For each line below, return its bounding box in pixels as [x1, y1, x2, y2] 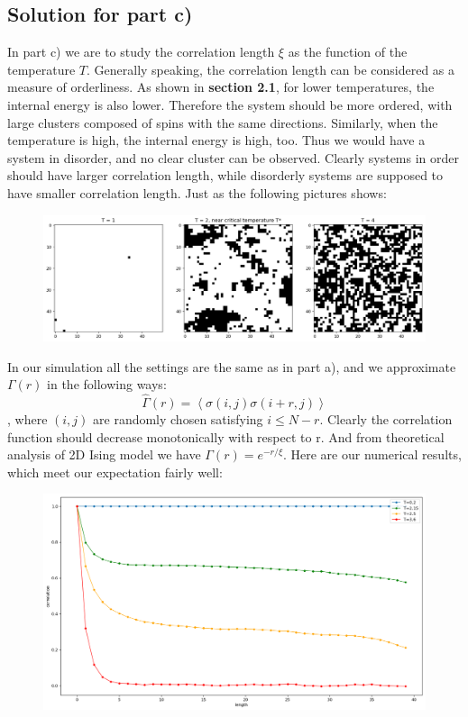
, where [7, 409, 48, 428]
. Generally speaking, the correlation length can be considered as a [87, 59, 455, 78]
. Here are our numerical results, [282, 445, 462, 464]
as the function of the [288, 42, 408, 61]
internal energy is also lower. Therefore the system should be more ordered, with [7, 95, 453, 113]
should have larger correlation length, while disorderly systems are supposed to [7, 166, 444, 185]
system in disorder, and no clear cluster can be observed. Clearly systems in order [7, 148, 460, 167]
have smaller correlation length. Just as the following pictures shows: [7, 183, 387, 202]
